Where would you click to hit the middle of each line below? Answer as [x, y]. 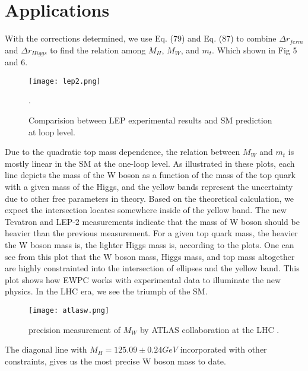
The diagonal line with [46, 349]
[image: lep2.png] [65, 81]
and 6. [16, 62]
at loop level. [52, 131]
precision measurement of [74, 329]
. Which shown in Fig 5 [255, 50]
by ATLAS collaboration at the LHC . [209, 329]
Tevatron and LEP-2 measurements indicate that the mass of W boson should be [152, 221]
